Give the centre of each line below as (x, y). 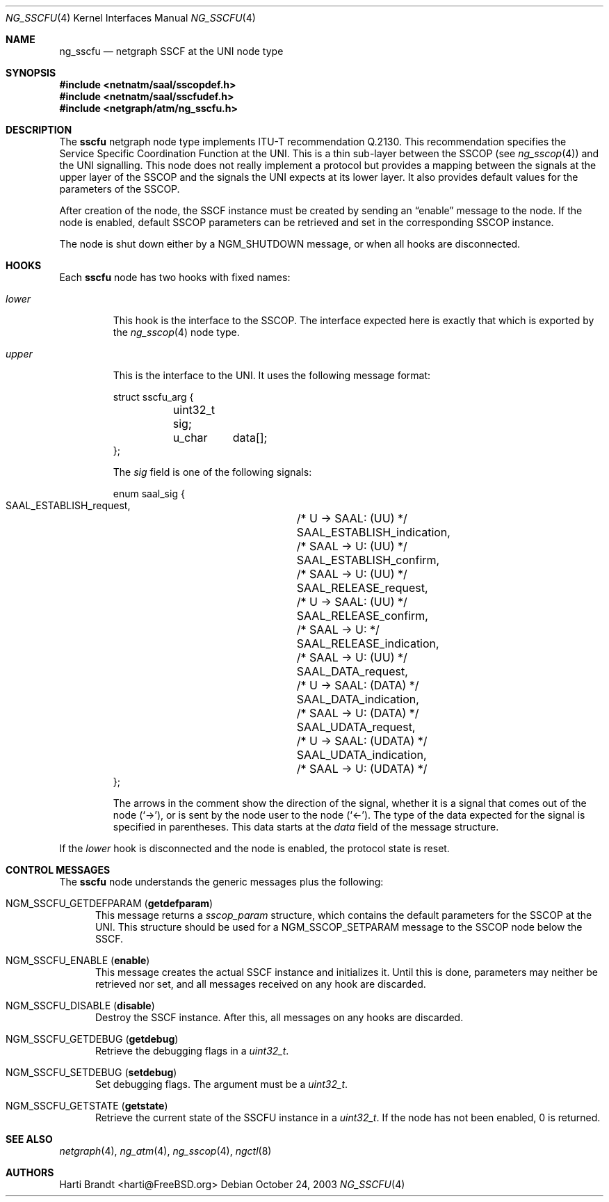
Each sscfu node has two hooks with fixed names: (175, 277)
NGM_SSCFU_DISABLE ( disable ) (80, 1005)
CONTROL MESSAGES (58, 870)
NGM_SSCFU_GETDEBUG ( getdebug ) (92, 1039)
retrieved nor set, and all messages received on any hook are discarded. (261, 984)
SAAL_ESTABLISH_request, (68, 505)
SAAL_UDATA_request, (356, 727)
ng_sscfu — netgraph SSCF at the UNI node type (171, 51)
